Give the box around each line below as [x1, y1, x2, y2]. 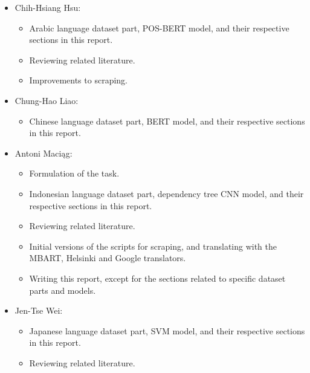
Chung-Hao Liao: [15, 94, 79, 106]
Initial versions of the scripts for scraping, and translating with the [29, 239, 277, 252]
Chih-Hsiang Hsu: [15, 1, 81, 13]
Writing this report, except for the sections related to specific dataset [29, 271, 286, 284]
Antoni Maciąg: [15, 146, 73, 159]
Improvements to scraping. [29, 74, 128, 86]
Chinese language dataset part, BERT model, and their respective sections [29, 114, 305, 127]
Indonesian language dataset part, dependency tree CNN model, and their [29, 187, 304, 199]
